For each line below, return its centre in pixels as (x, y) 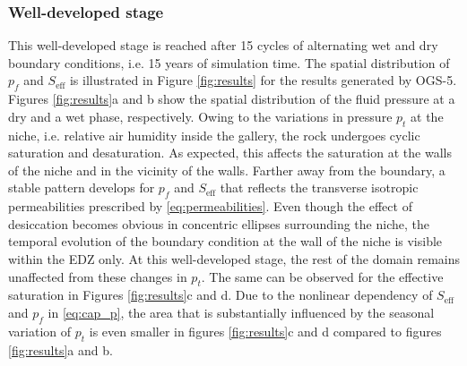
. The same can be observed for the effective (322, 276)
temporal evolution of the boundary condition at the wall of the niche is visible (225, 241)
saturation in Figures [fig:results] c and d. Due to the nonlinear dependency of (221, 295)
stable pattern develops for (82, 187)
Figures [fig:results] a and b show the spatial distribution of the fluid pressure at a (232, 99)
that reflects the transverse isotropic (319, 187)
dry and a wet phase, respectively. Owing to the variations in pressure (200, 116)
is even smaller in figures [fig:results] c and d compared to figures (265, 331)
